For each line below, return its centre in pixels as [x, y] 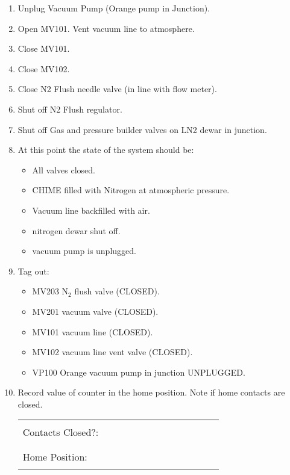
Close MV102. [44, 68]
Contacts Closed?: [61, 432]
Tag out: [33, 271]
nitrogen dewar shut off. [76, 230]
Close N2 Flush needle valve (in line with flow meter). [117, 89]
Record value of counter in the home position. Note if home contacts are [151, 392]
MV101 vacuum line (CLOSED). [93, 331]
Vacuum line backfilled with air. [91, 210]
